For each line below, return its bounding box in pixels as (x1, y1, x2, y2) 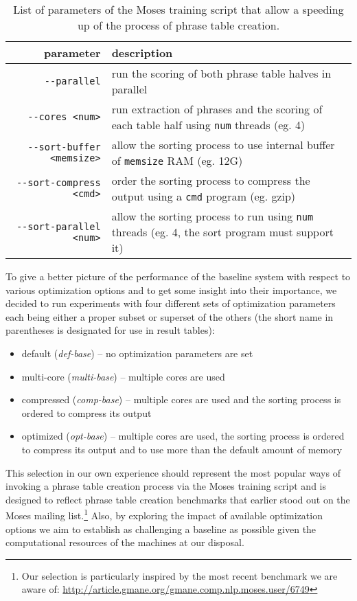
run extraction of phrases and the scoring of (111, 101, 323, 117)
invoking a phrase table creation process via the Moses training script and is (5, 479, 327, 493)
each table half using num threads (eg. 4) (111, 117, 306, 133)
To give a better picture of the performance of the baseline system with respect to (5, 269, 351, 283)
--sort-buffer (27, 141, 101, 152)
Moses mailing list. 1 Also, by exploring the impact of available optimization (5, 506, 323, 522)
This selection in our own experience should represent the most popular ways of (5, 465, 341, 479)
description (111, 45, 173, 60)
